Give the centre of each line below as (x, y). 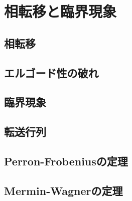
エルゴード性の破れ (51, 72)
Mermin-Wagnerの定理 (63, 190)
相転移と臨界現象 (60, 11)
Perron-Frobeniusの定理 (66, 161)
